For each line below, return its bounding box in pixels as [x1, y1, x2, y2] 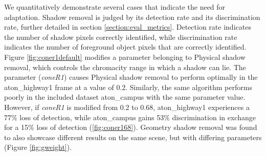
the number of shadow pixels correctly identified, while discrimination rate [4, 31, 237, 42]
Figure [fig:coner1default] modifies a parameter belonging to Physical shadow [4, 51, 246, 62]
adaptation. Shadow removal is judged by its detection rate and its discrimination [4, 11, 260, 22]
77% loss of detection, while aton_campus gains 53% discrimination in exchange [4, 112, 256, 122]
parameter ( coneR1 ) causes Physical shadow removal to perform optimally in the [4, 72, 258, 82]
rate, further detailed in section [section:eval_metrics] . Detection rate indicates [4, 21, 251, 32]
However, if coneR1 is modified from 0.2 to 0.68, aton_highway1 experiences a [4, 101, 250, 112]
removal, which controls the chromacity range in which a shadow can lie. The [4, 61, 246, 72]
